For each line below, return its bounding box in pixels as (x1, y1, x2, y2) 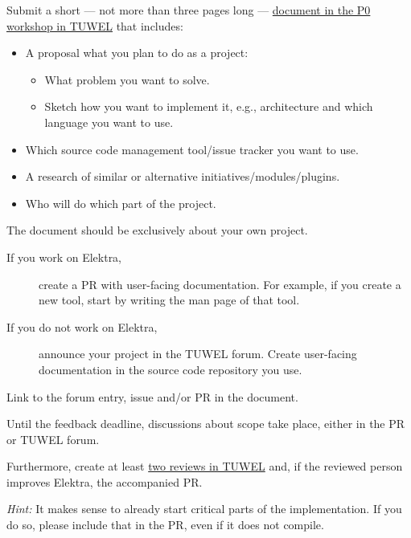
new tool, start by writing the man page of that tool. (39, 291, 300, 308)
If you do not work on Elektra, (6, 318, 158, 335)
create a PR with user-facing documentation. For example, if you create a (39, 275, 401, 292)
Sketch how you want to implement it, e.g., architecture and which (44, 98, 373, 115)
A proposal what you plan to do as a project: (25, 44, 249, 61)
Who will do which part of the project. (25, 194, 216, 211)
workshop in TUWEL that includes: (6, 17, 183, 34)
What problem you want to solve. (44, 71, 210, 88)
